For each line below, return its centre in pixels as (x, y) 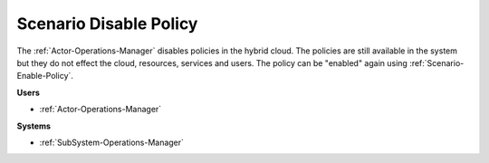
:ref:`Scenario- (436, 62)
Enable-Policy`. (45, 76)
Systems (34, 126)
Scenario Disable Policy (107, 24)
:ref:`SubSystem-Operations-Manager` (112, 142)
